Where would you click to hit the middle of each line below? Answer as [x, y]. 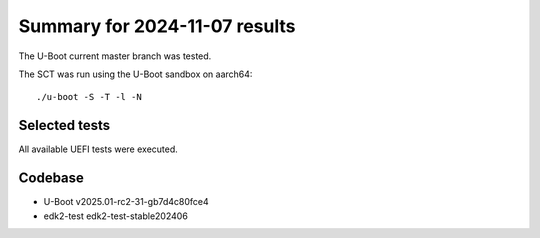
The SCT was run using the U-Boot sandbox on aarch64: [135, 74]
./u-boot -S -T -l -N [89, 97]
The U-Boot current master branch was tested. [115, 56]
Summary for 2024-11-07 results [157, 26]
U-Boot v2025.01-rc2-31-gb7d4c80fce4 [126, 202]
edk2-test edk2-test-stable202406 [116, 216]
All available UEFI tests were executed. [98, 149]
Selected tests [64, 125]
